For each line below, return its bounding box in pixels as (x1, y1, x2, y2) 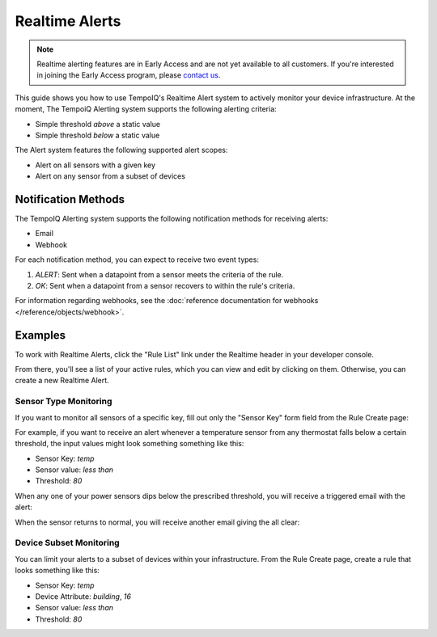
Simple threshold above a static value (35, 119, 161, 129)
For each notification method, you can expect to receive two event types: (15, 255, 259, 264)
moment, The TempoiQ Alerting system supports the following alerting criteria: (15, 104, 277, 114)
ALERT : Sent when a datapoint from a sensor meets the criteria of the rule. (35, 269, 284, 279)
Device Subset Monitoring (15, 538, 121, 549)
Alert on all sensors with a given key (35, 160, 156, 170)
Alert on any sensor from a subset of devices (35, 171, 186, 181)
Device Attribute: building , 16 (35, 591, 131, 601)
